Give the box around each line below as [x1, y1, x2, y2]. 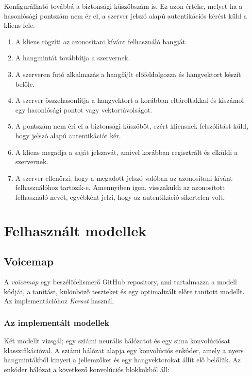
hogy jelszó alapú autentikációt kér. [15, 130, 121, 140]
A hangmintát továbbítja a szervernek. [15, 53, 130, 63]
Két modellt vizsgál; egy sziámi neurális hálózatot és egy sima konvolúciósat [4, 336, 230, 346]
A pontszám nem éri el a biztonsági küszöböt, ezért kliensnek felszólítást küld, [15, 121, 249, 131]
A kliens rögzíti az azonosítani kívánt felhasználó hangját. [15, 36, 187, 46]
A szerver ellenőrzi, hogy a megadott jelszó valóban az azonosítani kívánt [15, 172, 233, 183]
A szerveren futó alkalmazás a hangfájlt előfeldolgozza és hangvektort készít [15, 69, 241, 79]
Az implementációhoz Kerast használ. [4, 296, 115, 306]
